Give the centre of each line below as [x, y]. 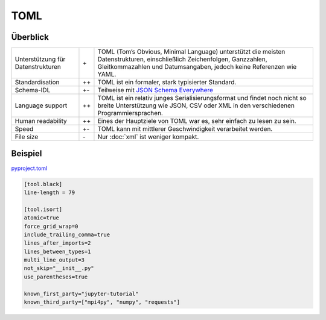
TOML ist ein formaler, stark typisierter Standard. [167, 83]
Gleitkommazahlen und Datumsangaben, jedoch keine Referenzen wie [197, 67]
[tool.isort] [43, 209]
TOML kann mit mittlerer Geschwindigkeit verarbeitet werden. [185, 129]
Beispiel [27, 154]
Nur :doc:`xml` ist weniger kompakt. [148, 137]
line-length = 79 [50, 192]
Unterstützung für [40, 59]
